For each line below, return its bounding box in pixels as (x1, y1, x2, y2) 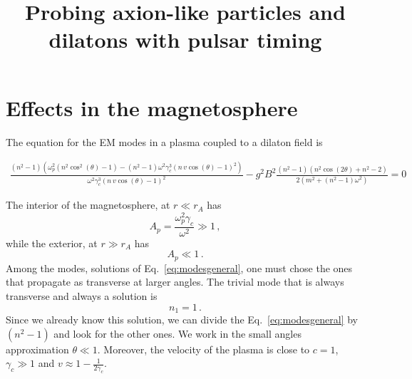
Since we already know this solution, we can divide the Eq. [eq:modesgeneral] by (6, 311, 359, 326)
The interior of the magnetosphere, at (6, 197, 170, 212)
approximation (6, 341, 69, 356)
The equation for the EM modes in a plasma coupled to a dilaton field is (6, 134, 323, 149)
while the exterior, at (6, 235, 98, 250)
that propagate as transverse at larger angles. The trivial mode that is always (6, 274, 344, 289)
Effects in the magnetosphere (6, 93, 298, 122)
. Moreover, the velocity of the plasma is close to (97, 341, 310, 356)
